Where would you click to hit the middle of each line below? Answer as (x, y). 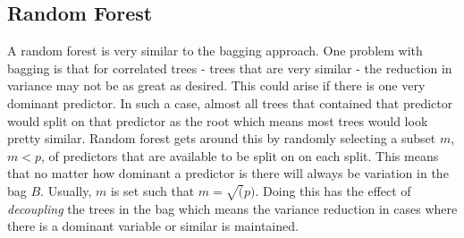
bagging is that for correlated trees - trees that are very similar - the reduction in (230, 68)
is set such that (152, 190)
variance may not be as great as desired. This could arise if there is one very (216, 85)
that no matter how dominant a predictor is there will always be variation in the (228, 173)
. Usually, (66, 190)
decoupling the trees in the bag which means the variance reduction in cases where (232, 208)
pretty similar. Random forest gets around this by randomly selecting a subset (222, 138)
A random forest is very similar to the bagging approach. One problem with (215, 51)
